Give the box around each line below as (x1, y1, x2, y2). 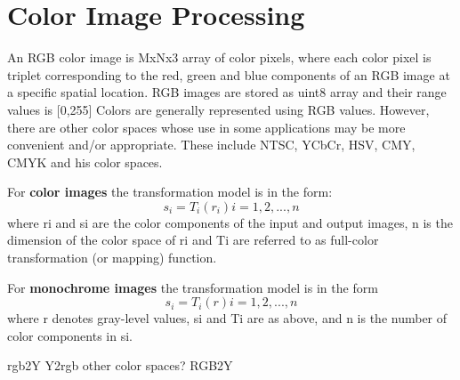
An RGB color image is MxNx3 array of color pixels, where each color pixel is (7, 48, 432, 67)
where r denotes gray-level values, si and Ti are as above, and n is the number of (7, 309, 448, 327)
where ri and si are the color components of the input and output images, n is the (7, 213, 453, 231)
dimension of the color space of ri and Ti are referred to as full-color (7, 230, 379, 249)
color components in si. (7, 326, 133, 344)
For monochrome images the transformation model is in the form (7, 278, 378, 296)
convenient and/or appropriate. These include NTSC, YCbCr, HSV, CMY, (7, 135, 416, 154)
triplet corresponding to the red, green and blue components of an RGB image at (7, 65, 450, 84)
